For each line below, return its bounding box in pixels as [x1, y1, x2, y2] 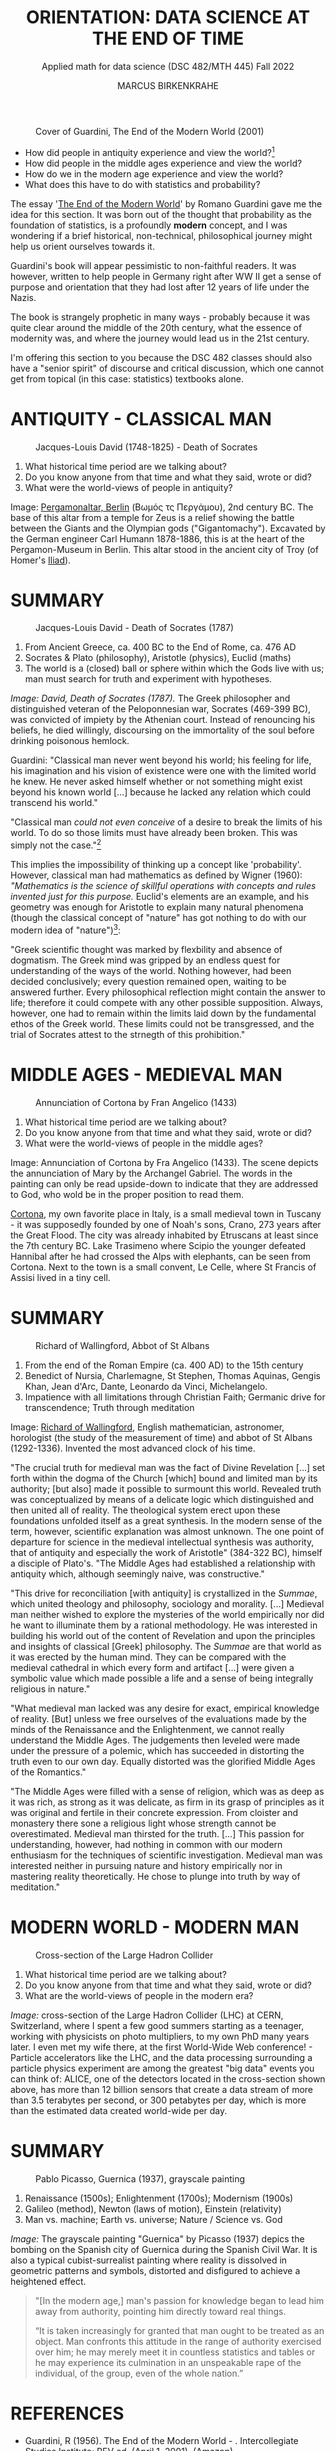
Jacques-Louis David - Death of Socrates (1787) [35, 622, 235, 634]
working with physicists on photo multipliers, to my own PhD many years [10, 2030, 310, 2042]
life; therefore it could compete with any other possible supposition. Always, [10, 996, 324, 1008]
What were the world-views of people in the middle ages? [24, 1137, 263, 1149]
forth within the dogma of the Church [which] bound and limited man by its [10, 1472, 318, 1484]
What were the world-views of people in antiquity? [24, 481, 233, 493]
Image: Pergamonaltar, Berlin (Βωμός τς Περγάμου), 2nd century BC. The [10, 501, 314, 513]
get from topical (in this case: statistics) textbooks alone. [10, 372, 244, 385]
